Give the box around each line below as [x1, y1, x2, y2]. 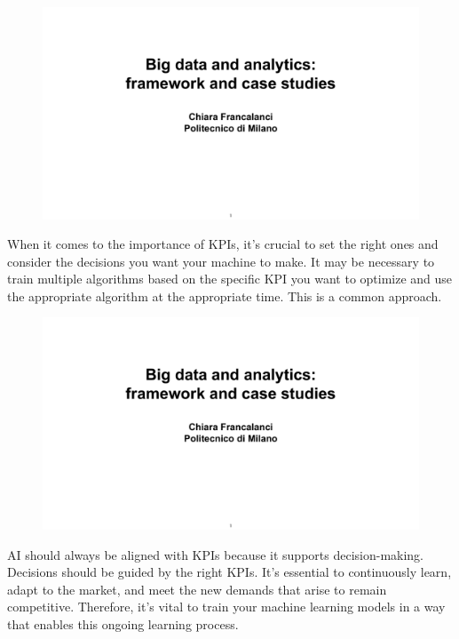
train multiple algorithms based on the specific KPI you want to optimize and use [7, 269, 453, 288]
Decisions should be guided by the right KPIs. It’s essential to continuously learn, [7, 563, 452, 581]
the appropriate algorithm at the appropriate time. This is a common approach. [7, 286, 442, 305]
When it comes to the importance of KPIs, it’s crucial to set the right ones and [7, 235, 439, 253]
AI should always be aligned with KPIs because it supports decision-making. [7, 545, 423, 563]
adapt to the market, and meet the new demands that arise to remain [7, 579, 387, 598]
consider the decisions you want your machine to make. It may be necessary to [7, 252, 435, 270]
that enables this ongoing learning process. [7, 614, 239, 633]
